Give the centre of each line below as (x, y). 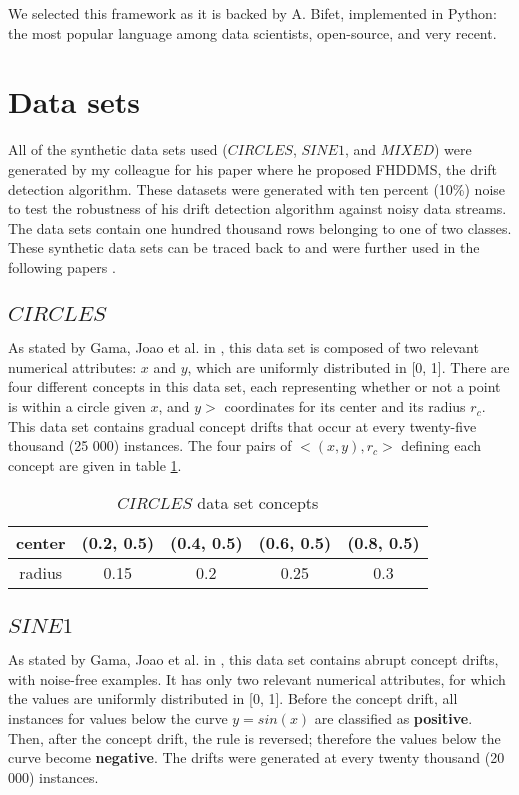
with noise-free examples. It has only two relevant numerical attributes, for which (257, 678)
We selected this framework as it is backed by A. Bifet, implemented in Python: (252, 13)
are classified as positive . (393, 718)
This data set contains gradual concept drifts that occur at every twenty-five (242, 425)
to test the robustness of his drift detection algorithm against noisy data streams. (257, 208)
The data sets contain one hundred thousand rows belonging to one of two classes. (260, 227)
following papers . (62, 266)
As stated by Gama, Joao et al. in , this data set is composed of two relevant (243, 347)
